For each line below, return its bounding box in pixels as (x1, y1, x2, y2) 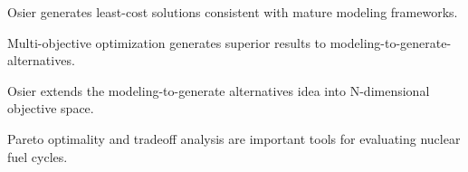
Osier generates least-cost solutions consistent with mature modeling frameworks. (7, 3, 458, 21)
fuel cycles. (7, 147, 68, 166)
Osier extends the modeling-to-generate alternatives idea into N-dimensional (7, 81, 430, 100)
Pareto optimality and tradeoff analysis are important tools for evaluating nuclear (7, 129, 461, 148)
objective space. (7, 99, 94, 118)
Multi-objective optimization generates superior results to (7, 33, 327, 52)
